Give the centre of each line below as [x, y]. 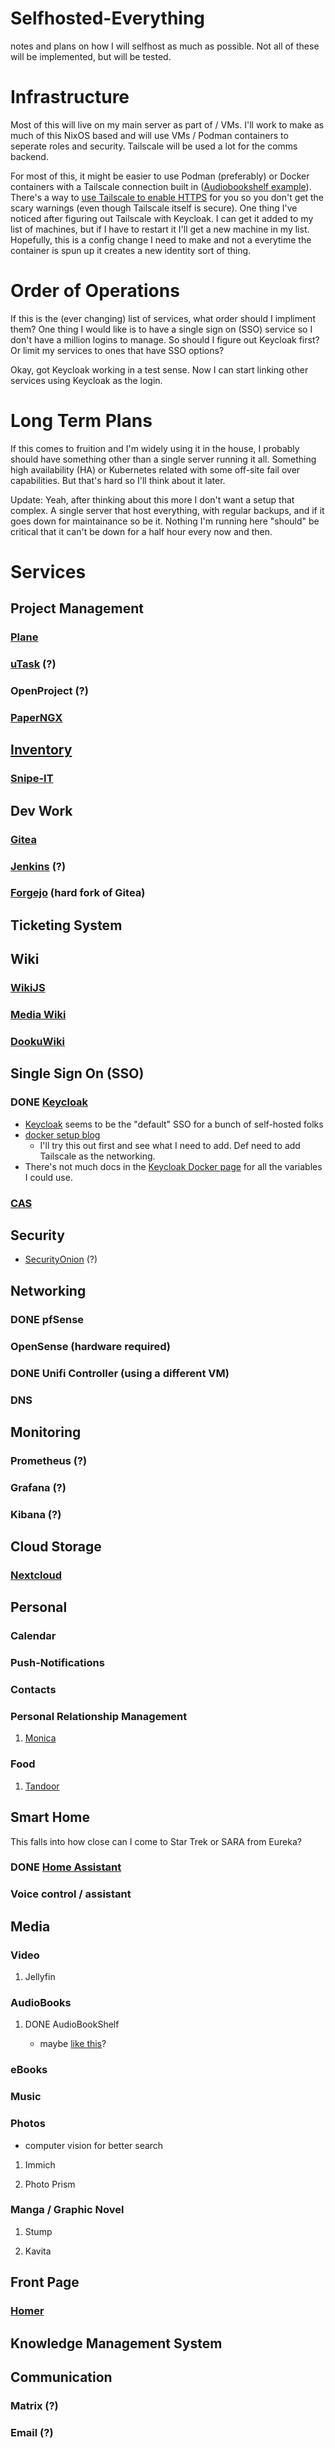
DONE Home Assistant [66, 1867]
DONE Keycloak [49, 1102]
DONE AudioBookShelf [72, 2024]
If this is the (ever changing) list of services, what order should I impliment [163, 318]
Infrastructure [70, 97]
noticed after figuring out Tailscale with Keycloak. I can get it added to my [162, 218]
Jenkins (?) [38, 866]
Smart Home [50, 1817]
